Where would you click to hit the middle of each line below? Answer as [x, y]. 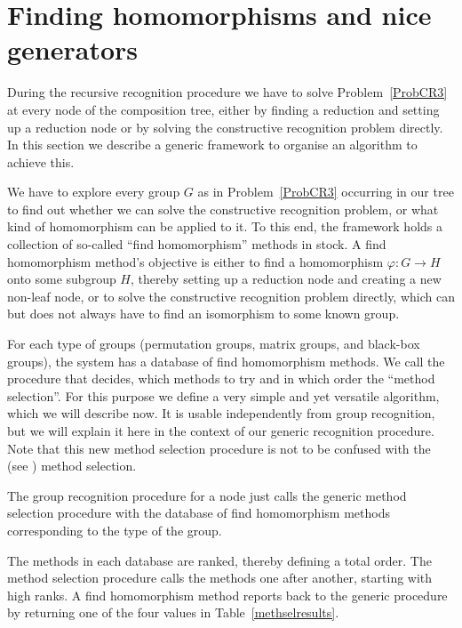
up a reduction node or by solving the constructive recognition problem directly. [225, 127]
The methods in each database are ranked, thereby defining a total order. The [219, 560]
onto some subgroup [62, 279]
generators [73, 49]
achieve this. [41, 161]
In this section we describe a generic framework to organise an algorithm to [212, 145]
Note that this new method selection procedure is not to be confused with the [219, 448]
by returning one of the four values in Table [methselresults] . [173, 612]
